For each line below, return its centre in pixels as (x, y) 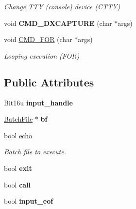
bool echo (18, 135)
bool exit (18, 168)
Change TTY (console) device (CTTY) (62, 6)
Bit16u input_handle (38, 102)
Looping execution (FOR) (42, 55)
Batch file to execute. (35, 152)
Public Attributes (49, 82)
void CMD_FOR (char (38, 39)
